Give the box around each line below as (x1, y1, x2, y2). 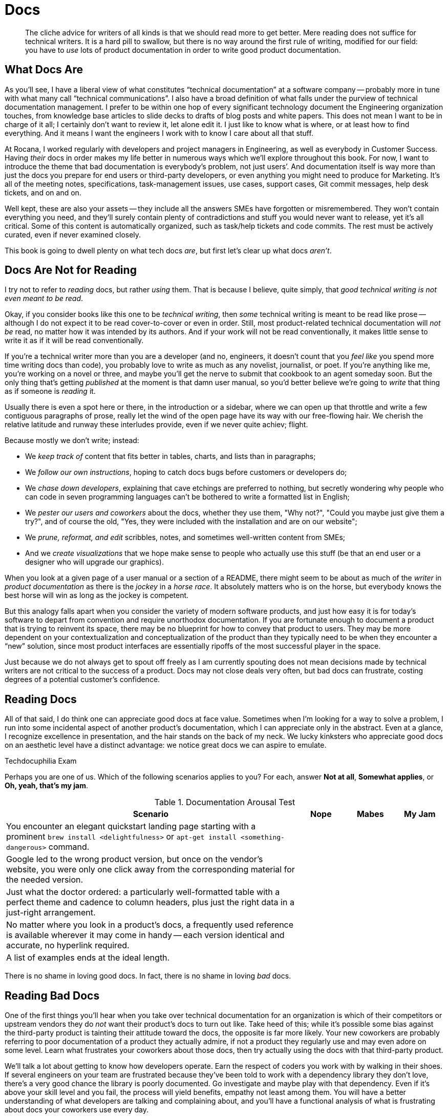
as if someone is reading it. (5, 387, 96, 396)
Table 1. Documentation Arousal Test (154, 797, 295, 808)
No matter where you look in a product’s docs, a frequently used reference (6, 920, 294, 930)
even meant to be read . (5, 294, 83, 303)
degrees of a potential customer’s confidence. (5, 675, 160, 684)
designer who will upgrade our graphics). (25, 557, 164, 567)
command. (48, 842, 90, 852)
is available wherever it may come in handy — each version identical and (6, 930, 285, 941)
